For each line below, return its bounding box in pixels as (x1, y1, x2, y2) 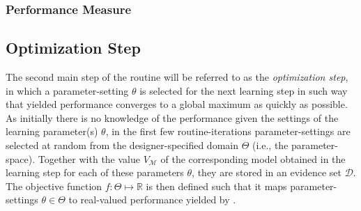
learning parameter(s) (6, 124, 98, 139)
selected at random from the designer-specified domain (6, 138, 238, 153)
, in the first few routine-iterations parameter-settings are (105, 124, 351, 139)
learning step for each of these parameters (6, 165, 184, 180)
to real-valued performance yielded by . (68, 192, 236, 207)
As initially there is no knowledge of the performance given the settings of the (6, 110, 339, 125)
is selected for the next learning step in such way (139, 83, 348, 97)
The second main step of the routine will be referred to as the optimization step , (6, 70, 348, 84)
